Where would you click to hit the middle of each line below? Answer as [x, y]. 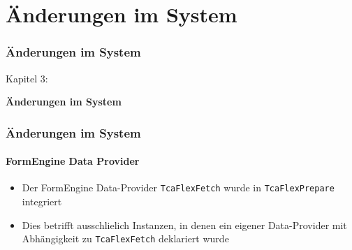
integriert [42, 201]
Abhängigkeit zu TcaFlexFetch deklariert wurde [125, 238]
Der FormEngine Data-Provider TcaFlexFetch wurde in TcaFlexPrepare [178, 187]
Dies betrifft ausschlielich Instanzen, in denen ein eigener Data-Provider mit [184, 225]
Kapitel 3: [27, 78]
